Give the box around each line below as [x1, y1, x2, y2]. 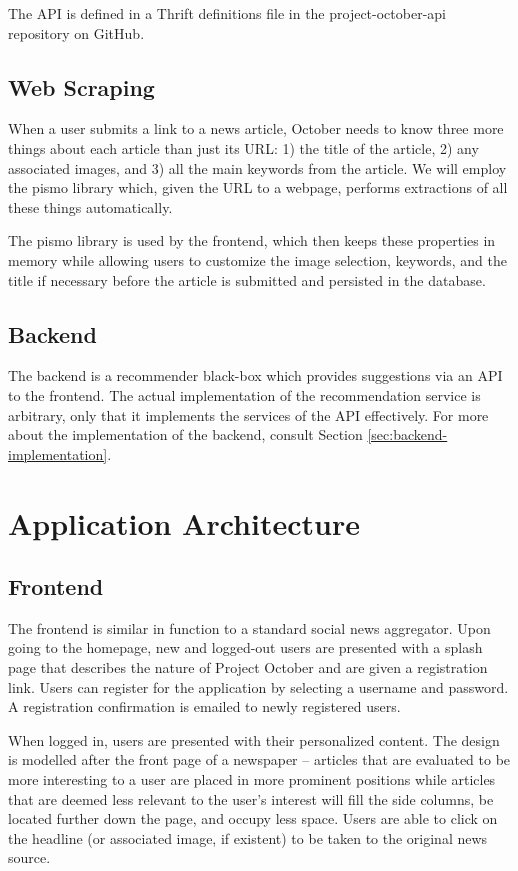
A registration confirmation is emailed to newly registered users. [8, 696, 401, 717]
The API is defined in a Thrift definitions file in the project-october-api [8, 3, 447, 23]
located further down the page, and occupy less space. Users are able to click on [8, 808, 498, 829]
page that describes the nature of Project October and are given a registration [8, 657, 488, 678]
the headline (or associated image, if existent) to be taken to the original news [8, 827, 488, 848]
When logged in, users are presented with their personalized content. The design [8, 729, 500, 750]
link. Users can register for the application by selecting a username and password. [8, 676, 509, 697]
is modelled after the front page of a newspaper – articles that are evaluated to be [8, 749, 511, 770]
